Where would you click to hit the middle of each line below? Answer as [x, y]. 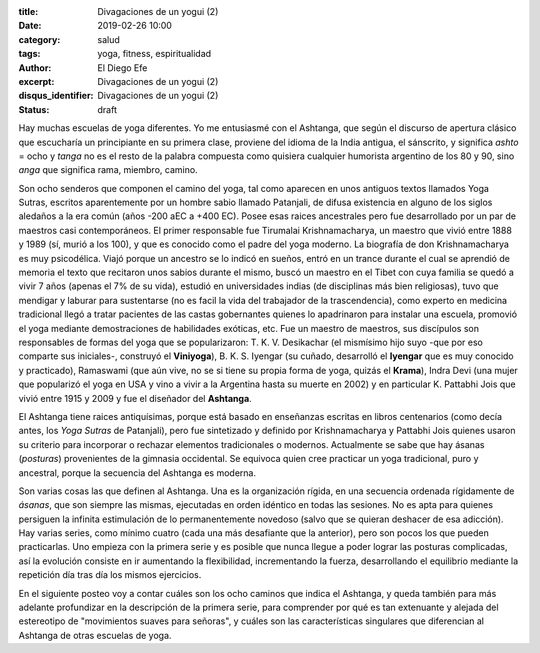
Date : [30, 26]
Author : [35, 67]
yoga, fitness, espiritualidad [154, 54]
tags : [29, 54]
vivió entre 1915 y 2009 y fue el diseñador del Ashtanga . [135, 398]
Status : [34, 109]
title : [28, 11]
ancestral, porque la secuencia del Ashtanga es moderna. [137, 472]
